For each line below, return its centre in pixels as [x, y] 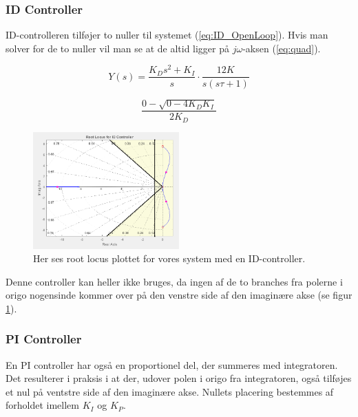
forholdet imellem [42, 405]
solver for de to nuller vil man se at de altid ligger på [118, 48]
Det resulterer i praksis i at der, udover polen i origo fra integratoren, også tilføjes [179, 378]
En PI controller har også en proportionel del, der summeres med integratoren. [172, 364]
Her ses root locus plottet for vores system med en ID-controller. [169, 258]
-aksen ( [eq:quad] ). [282, 48]
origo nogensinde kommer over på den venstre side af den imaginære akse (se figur [179, 295]
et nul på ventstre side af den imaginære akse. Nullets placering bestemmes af [170, 391]
